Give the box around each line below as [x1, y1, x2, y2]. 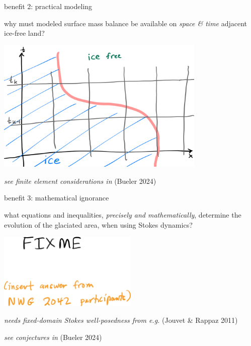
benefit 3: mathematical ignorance [4, 192, 109, 203]
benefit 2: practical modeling [4, 1, 93, 11]
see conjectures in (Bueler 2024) [4, 331, 102, 342]
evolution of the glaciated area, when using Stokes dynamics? [4, 219, 193, 230]
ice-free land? [4, 28, 45, 38]
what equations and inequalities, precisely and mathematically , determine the [4, 209, 241, 220]
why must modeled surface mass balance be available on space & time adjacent [4, 18, 247, 28]
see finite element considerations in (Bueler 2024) [4, 175, 156, 186]
